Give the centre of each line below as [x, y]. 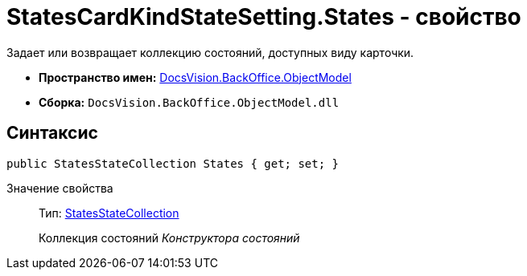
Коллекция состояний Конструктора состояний [169, 237]
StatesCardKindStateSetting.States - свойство [264, 17]
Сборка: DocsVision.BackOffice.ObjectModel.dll [189, 102]
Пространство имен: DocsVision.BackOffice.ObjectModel [195, 77]
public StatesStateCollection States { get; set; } [173, 163]
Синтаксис [52, 133]
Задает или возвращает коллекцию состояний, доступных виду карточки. [210, 52]
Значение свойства [60, 188]
